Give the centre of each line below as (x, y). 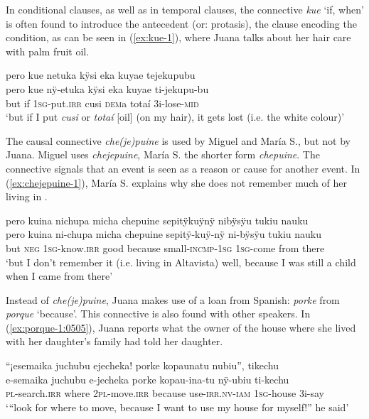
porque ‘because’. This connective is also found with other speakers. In (158, 314)
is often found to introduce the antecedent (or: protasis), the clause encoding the (181, 23)
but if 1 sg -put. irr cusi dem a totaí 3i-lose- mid (102, 103)
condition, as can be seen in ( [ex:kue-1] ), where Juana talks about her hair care (178, 37)
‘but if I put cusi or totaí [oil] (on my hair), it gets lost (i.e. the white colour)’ (175, 117)
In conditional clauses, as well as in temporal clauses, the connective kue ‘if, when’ (185, 9)
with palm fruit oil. (48, 51)
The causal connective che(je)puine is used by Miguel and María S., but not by (178, 140)
